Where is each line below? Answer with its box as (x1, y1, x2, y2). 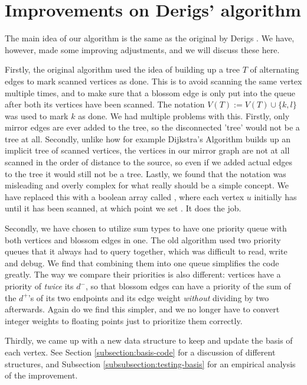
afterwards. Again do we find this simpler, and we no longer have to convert (5, 303, 280, 315)
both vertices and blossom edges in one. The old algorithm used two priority (5, 233, 281, 246)
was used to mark (5, 109, 68, 122)
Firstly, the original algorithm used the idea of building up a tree (5, 63, 240, 76)
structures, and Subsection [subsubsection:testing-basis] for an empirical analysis (5, 357, 296, 370)
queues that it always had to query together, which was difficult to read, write (5, 245, 288, 257)
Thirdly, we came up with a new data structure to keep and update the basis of (5, 334, 293, 347)
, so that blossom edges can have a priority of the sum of (85, 280, 291, 292)
